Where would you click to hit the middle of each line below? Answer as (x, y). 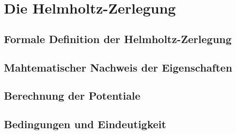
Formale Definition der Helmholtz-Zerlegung (118, 38)
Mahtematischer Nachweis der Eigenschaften (118, 67)
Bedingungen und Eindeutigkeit (85, 124)
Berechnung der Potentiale (72, 96)
